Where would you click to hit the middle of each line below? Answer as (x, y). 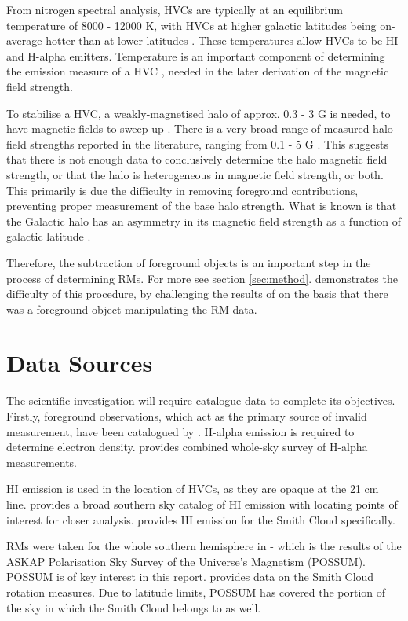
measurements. (42, 462)
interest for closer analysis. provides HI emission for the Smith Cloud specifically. (201, 519)
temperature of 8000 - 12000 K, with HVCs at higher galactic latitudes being (191, 25)
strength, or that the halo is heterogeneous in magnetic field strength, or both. (195, 174)
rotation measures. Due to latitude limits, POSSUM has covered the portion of (196, 592)
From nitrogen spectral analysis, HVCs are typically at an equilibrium (175, 9)
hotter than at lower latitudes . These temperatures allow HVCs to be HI (222, 40)
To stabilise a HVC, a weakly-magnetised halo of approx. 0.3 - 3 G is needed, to (199, 113)
